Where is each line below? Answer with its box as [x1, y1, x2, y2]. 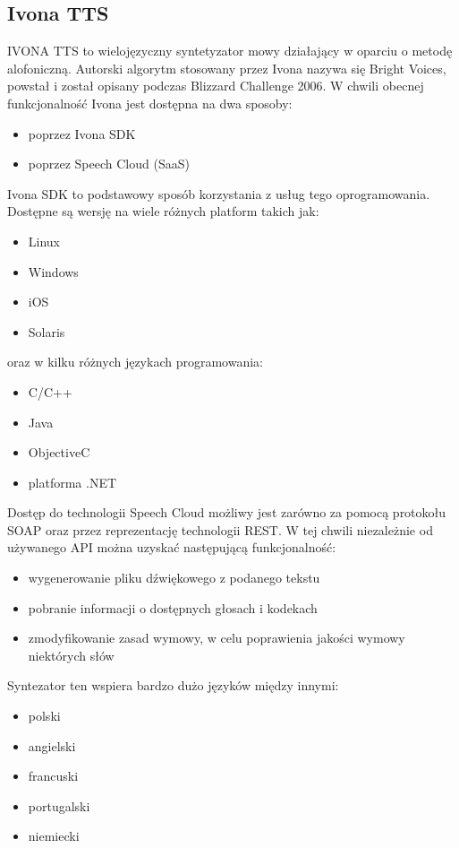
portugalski [28, 796, 90, 815]
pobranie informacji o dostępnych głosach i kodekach [28, 598, 318, 617]
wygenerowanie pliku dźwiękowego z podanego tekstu [28, 568, 320, 587]
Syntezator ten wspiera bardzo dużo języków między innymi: [7, 676, 339, 695]
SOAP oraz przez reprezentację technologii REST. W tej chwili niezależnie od [7, 520, 433, 539]
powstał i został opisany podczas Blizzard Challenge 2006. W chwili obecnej [7, 76, 424, 95]
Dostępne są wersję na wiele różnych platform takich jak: [7, 202, 319, 221]
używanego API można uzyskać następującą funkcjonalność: [7, 538, 336, 557]
